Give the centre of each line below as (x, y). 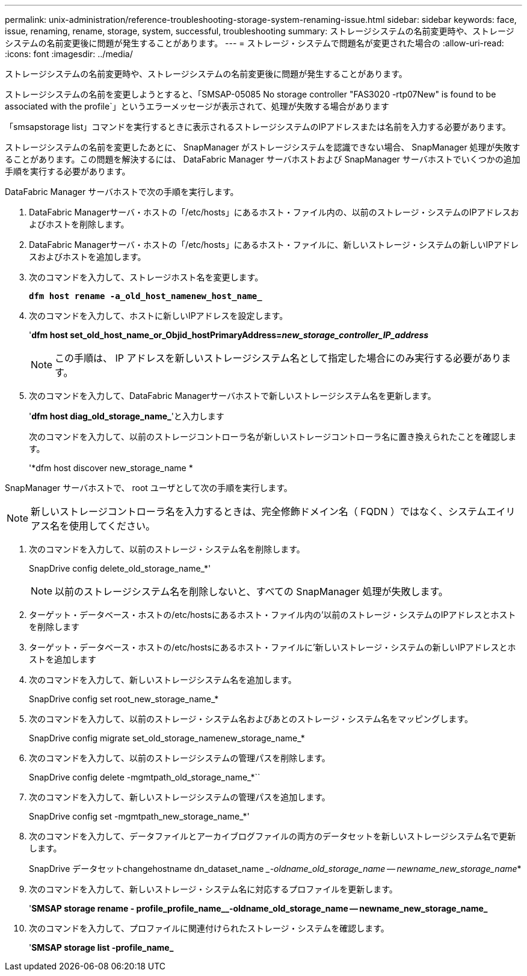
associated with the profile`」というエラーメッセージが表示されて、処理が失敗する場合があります (197, 106)
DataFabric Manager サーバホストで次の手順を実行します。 (122, 192)
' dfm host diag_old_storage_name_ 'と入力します (127, 416)
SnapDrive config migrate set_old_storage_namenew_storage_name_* (167, 738)
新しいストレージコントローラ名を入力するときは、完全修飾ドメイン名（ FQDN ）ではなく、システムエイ (268, 511)
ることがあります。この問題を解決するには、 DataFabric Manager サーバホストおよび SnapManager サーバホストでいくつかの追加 (263, 159)
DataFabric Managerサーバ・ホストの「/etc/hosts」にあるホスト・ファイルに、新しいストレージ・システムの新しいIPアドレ (274, 245)
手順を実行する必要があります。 (68, 171)
